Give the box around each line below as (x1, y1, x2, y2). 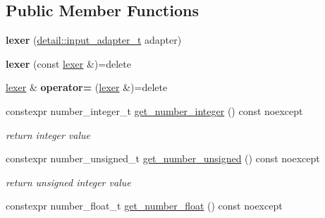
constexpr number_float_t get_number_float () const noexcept (6, 198, 283, 213)
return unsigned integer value (6, 174, 131, 189)
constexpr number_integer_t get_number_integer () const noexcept (6, 103, 303, 118)
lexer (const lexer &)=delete (6, 56, 131, 71)
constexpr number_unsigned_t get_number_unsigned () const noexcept (6, 151, 320, 166)
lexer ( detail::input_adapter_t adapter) (6, 32, 182, 47)
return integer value (6, 127, 91, 142)
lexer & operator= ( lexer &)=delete (6, 80, 168, 95)
